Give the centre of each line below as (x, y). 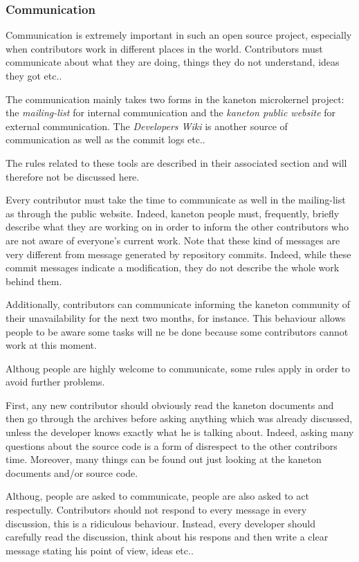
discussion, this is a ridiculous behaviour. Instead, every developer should (161, 523)
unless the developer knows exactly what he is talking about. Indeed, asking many (180, 432)
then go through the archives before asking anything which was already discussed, (179, 418)
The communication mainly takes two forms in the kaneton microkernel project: (175, 99)
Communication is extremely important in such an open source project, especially (179, 35)
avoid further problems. (55, 382)
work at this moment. (51, 345)
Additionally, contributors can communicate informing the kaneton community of (178, 304)
